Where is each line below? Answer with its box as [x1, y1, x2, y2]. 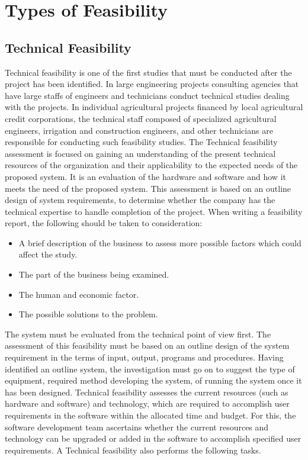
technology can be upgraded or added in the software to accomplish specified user [5, 432, 301, 445]
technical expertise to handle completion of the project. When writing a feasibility [5, 205, 303, 217]
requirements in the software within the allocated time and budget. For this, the [5, 409, 296, 422]
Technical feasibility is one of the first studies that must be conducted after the [5, 66, 292, 78]
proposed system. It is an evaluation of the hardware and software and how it [5, 170, 286, 182]
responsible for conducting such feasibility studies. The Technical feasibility [5, 136, 278, 148]
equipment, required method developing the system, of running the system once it [5, 374, 302, 387]
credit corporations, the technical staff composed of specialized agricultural [5, 112, 277, 124]
